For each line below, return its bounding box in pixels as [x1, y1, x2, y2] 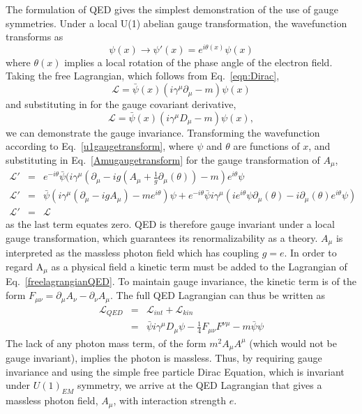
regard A [6, 259, 44, 274]
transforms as [6, 29, 63, 44]
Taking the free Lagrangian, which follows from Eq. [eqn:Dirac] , [6, 68, 280, 83]
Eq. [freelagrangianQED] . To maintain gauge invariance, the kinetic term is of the [6, 274, 356, 289]
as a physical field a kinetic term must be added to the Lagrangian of [51, 259, 347, 274]
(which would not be [249, 335, 337, 350]
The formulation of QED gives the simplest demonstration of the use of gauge [6, 2, 338, 16]
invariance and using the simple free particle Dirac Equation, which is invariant [6, 364, 345, 378]
